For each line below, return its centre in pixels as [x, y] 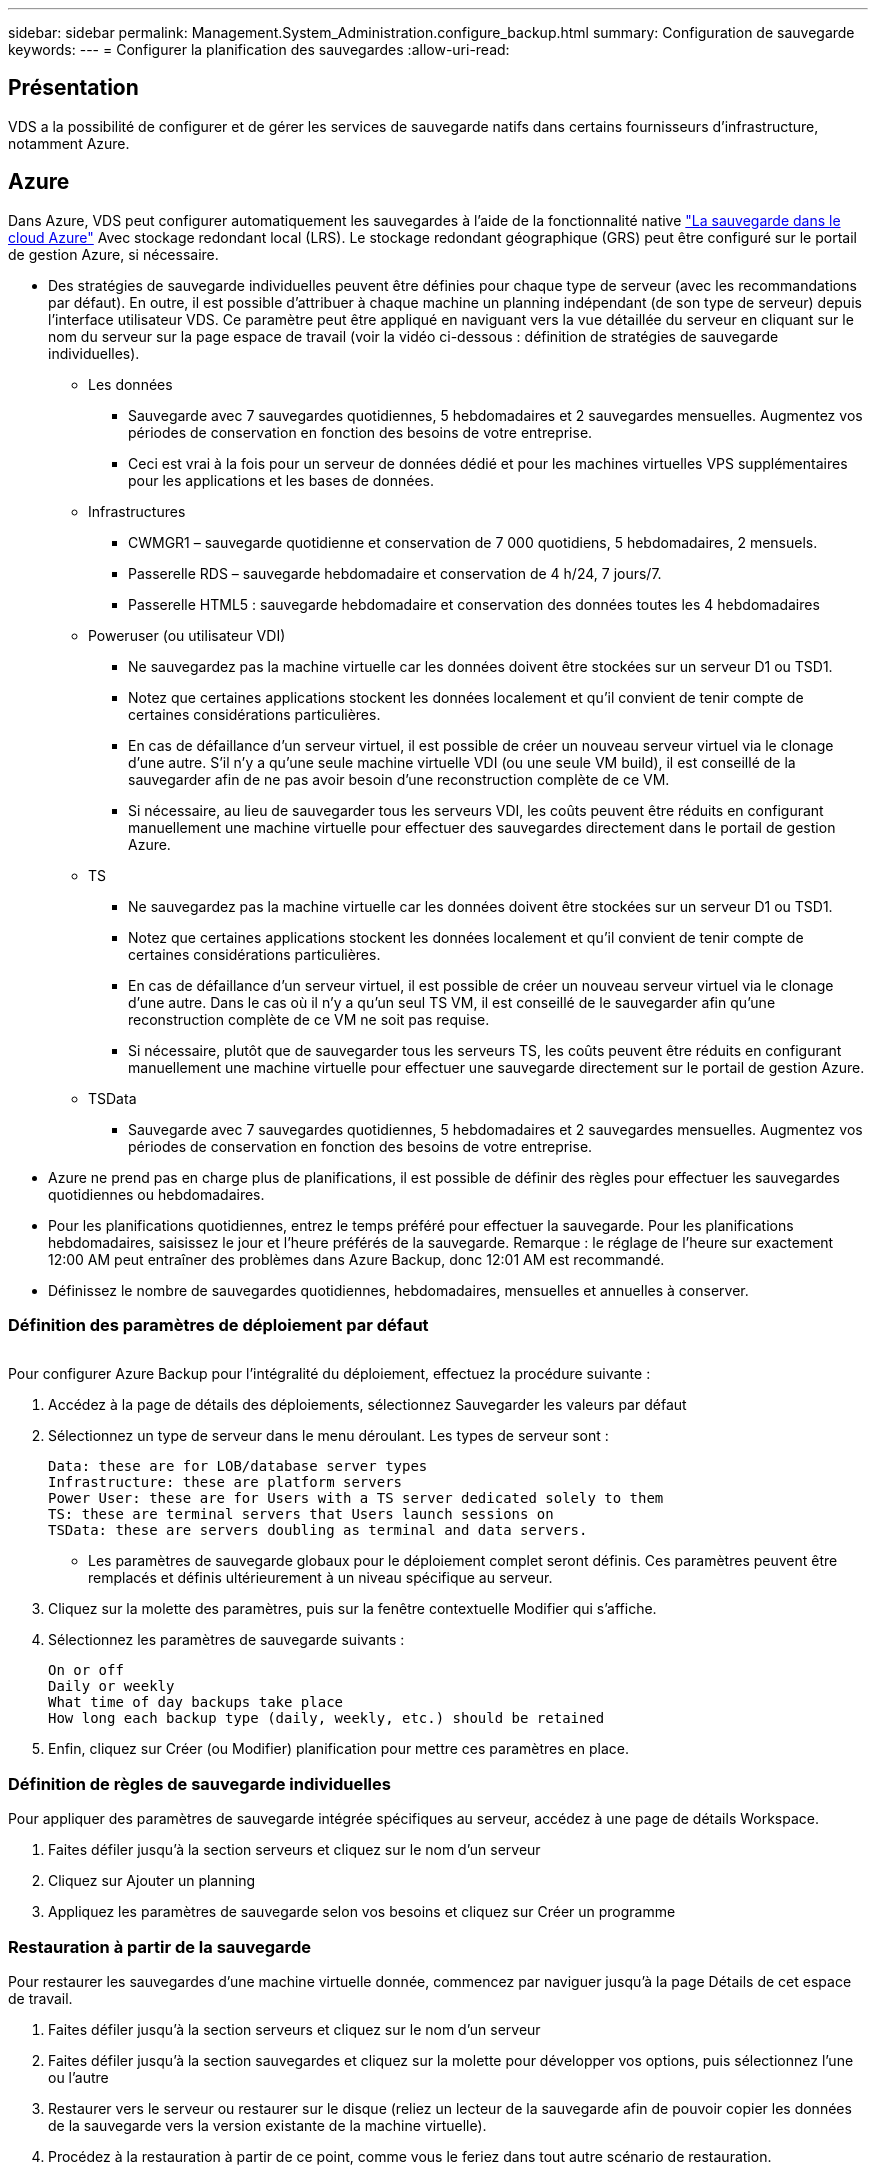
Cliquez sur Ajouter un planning [151, 1881]
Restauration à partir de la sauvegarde [159, 1946]
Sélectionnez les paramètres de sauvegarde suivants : [226, 1640]
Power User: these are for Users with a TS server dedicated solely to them [356, 1498]
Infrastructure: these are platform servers [225, 1482]
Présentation [73, 88]
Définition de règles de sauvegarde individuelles [199, 1783]
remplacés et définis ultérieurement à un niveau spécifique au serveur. [320, 1578]
